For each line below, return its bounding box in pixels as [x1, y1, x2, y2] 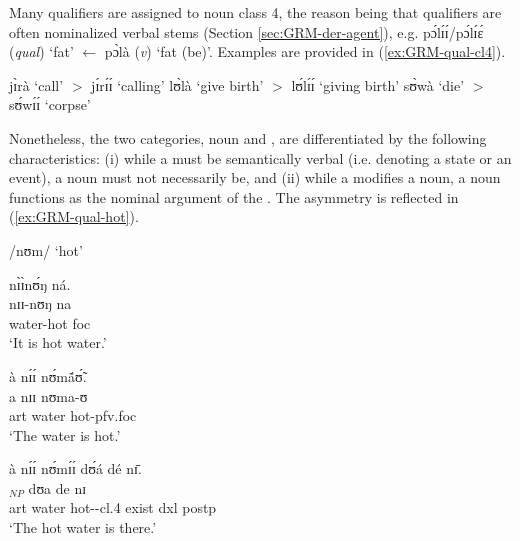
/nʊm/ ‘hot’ [9, 239, 83, 260]
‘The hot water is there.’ [9, 517, 157, 538]
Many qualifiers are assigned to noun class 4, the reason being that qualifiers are [9, 2, 502, 22]
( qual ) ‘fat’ [9, 41, 74, 62]
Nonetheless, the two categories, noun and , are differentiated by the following [9, 127, 487, 148]
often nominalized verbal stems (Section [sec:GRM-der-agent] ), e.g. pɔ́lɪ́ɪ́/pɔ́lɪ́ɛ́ [9, 21, 484, 42]
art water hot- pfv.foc [9, 405, 137, 426]
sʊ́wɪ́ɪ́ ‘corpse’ [9, 94, 91, 115]
